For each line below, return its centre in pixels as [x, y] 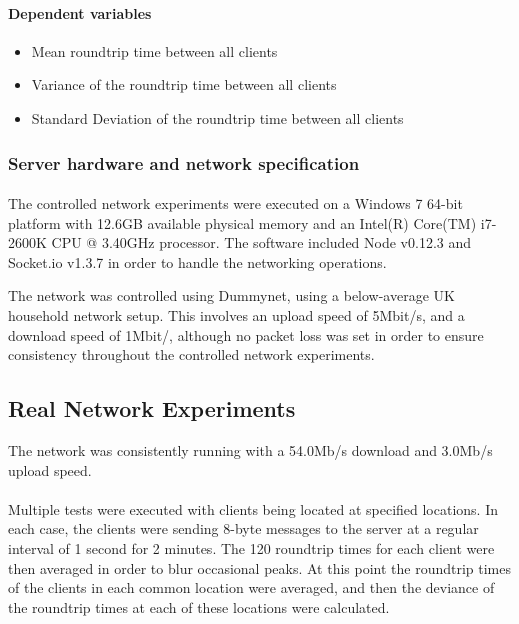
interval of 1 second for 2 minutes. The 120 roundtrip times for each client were [251, 547]
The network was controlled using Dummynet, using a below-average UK [231, 295]
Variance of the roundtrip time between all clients [184, 84]
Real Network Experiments [152, 408]
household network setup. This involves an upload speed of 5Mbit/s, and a [236, 314]
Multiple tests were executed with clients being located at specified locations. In [253, 508]
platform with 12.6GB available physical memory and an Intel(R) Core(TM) [242, 222]
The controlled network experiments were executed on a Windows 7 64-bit [235, 203]
